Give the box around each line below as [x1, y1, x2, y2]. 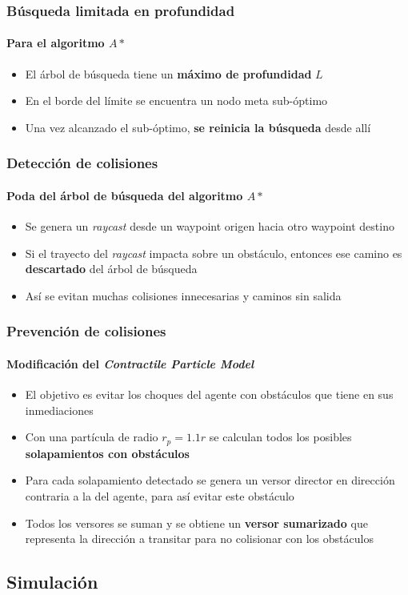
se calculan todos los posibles [209, 428, 352, 445]
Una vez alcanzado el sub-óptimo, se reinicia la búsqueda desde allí [25, 119, 371, 135]
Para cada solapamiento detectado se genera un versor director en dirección [25, 472, 395, 488]
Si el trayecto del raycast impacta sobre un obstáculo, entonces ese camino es [25, 244, 402, 261]
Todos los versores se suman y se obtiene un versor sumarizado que [25, 514, 368, 531]
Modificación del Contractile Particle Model [6, 355, 254, 372]
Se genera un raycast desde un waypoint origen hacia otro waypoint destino [25, 218, 394, 235]
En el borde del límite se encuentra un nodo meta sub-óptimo [25, 92, 328, 109]
